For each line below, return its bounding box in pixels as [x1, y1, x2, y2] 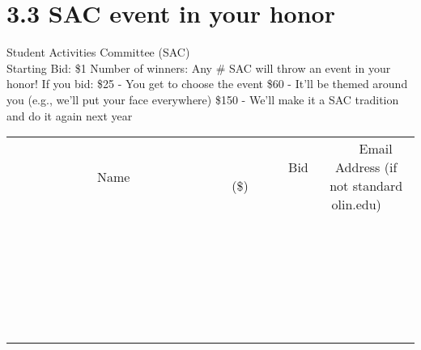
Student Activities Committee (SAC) [6, 44, 190, 61]
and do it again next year [6, 107, 133, 124]
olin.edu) [331, 195, 381, 214]
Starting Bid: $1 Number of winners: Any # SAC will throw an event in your [6, 59, 391, 76]
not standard [330, 176, 403, 196]
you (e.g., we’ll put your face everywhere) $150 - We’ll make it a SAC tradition [6, 91, 399, 108]
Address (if [335, 158, 398, 177]
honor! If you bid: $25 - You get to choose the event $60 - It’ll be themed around [6, 75, 408, 92]
